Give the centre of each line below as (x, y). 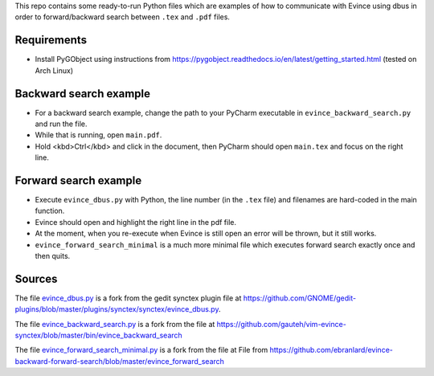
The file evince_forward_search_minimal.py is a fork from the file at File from (141, 350)
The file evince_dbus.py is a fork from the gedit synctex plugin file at (128, 298)
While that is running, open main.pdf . (98, 135)
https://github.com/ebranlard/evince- (331, 350)
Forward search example (78, 180)
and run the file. (61, 124)
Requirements (51, 40)
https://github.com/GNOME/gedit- (300, 298)
